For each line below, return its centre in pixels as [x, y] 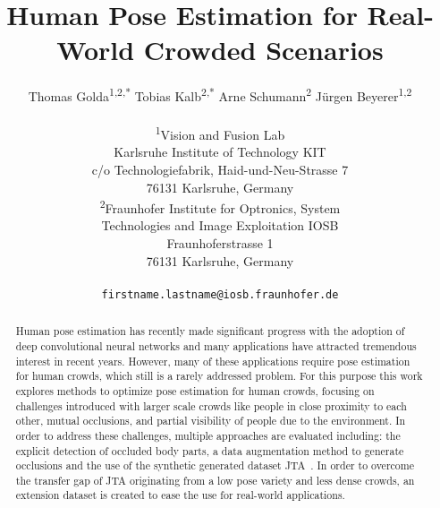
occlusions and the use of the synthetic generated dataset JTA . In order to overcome [215, 465]
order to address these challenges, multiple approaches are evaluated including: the [208, 435]
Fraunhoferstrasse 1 [220, 243]
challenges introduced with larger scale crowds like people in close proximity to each [211, 405]
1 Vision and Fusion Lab [220, 133]
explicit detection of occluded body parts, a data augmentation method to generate [210, 450]
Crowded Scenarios [263, 50]
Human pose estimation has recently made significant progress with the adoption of [210, 331]
